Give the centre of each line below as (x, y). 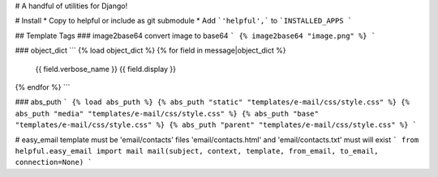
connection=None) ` (54, 162)
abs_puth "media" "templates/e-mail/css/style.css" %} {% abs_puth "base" (167, 114)
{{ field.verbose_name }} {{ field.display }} (105, 69)
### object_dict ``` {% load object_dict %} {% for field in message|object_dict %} (150, 51)
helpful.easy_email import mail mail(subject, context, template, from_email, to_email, (197, 151)
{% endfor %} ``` (43, 87)
